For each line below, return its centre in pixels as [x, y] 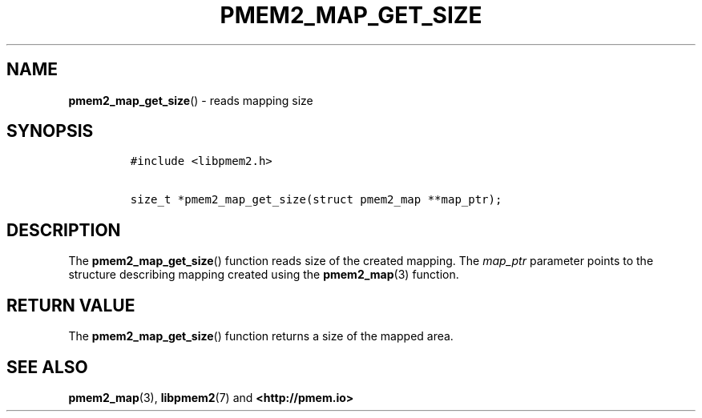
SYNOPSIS [50, 131]
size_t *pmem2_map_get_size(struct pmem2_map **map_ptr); [316, 200]
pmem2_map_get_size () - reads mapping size [191, 100]
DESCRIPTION [64, 230]
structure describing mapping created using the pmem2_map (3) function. [264, 275]
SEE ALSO [47, 367]
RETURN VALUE [71, 305]
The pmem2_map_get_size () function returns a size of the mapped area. [261, 336]
